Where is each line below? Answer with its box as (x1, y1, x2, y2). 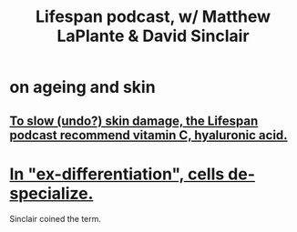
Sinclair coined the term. (9, 213, 102, 224)
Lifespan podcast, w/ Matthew (35, 6, 271, 27)
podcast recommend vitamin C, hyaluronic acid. (9, 127, 289, 143)
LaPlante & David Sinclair (56, 25, 250, 46)
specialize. (9, 183, 94, 204)
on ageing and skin (9, 77, 157, 97)
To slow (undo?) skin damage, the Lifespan (9, 113, 259, 128)
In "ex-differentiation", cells (9, 164, 225, 184)
